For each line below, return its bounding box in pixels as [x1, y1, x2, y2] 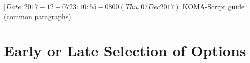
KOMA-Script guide [182, 1, 245, 11]
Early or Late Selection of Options [4, 40, 246, 61]
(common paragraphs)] [4, 11, 73, 21]
